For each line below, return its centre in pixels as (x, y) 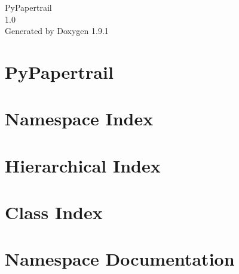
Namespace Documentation (120, 259)
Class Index (54, 212)
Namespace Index (79, 118)
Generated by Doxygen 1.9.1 (57, 31)
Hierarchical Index (83, 165)
